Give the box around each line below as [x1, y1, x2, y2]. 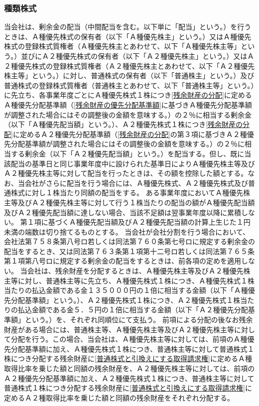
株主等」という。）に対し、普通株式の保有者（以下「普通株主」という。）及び [4, 70, 255, 81]
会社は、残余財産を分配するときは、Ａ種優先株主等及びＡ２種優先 [27, 266, 244, 276]
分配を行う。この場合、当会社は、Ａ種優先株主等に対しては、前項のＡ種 [10, 334, 248, 344]
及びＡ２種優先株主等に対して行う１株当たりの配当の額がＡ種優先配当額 [17, 197, 255, 207]
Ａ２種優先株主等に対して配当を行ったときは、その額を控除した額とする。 [4, 168, 248, 178]
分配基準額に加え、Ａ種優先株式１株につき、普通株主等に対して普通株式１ [10, 343, 255, 354]
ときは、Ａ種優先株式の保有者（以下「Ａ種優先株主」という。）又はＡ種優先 [4, 31, 252, 41]
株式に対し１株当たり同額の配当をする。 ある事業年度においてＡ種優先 [10, 187, 244, 198]
